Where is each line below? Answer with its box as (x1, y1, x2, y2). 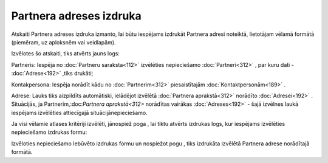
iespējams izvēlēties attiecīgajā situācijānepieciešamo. (11, 109, 148, 116)
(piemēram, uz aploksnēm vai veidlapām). (11, 38, 116, 46)
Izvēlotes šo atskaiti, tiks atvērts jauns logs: (11, 50, 120, 57)
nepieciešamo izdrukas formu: (11, 128, 87, 136)
